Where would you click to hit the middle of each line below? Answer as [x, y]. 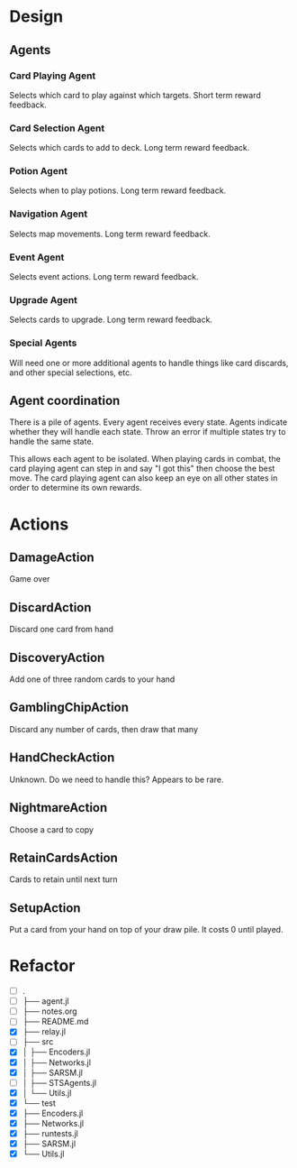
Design [36, 17]
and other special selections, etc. [71, 372]
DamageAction [52, 558]
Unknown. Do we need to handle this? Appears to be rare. [117, 779]
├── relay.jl [44, 1032]
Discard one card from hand [62, 630]
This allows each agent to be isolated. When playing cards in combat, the [145, 459]
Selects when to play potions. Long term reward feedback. [118, 190]
